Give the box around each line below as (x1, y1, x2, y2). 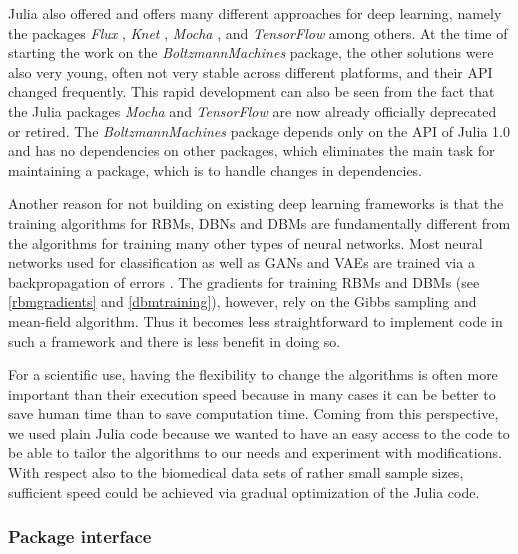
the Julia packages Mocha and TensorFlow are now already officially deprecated (8, 100, 497, 121)
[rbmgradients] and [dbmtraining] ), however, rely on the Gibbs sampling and (8, 291, 477, 312)
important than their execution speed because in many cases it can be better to (8, 383, 496, 404)
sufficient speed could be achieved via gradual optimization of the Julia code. (8, 481, 480, 502)
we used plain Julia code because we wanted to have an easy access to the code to (8, 422, 510, 443)
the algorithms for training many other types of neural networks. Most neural (8, 232, 483, 253)
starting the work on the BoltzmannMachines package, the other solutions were (8, 42, 494, 63)
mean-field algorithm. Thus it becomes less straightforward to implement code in (8, 310, 503, 331)
